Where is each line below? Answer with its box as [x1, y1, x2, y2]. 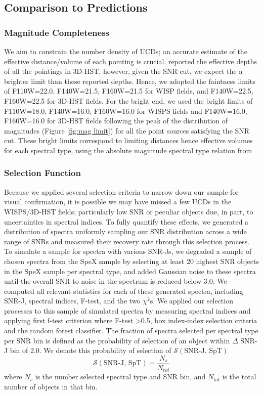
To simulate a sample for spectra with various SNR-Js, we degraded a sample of [4, 246, 252, 256]
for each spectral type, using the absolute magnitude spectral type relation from [4, 145, 252, 155]
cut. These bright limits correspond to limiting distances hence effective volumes [4, 135, 253, 146]
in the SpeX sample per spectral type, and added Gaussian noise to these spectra [4, 266, 256, 276]
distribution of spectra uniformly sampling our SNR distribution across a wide [4, 226, 247, 237]
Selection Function [4, 166, 81, 179]
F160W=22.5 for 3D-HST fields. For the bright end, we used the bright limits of [4, 95, 253, 106]
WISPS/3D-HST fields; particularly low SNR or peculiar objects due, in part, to [4, 206, 253, 216]
